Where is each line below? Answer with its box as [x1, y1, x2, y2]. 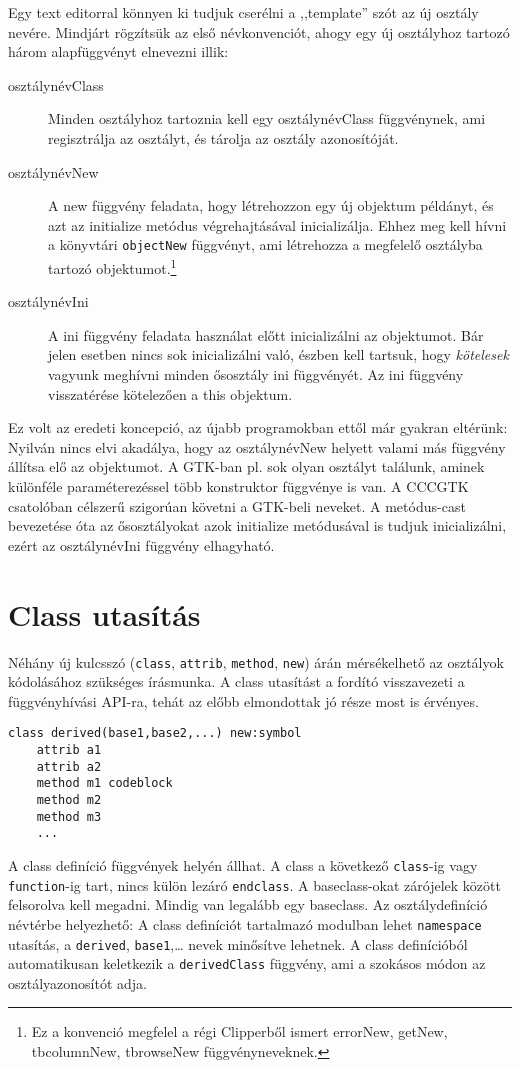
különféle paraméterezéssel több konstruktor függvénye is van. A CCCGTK [8, 476, 469, 496]
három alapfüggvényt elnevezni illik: [8, 41, 229, 62]
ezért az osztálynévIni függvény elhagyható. [8, 534, 275, 555]
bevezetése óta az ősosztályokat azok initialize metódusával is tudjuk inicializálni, [8, 515, 507, 536]
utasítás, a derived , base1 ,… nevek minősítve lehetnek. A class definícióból [8, 933, 468, 954]
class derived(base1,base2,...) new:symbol [8, 726, 302, 741]
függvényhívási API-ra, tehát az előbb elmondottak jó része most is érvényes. [8, 690, 479, 711]
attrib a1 [36, 743, 102, 757]
